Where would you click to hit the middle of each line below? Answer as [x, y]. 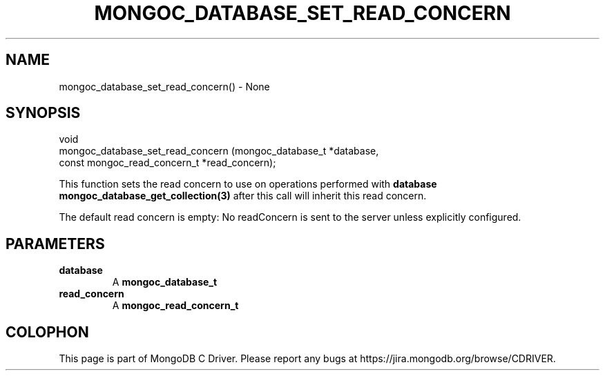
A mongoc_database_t [165, 282]
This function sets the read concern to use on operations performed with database [248, 184]
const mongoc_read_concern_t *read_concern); [167, 163]
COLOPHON [47, 332]
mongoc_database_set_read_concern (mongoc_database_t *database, [219, 151]
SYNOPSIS [43, 113]
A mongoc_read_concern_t [175, 306]
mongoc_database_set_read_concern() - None [164, 86]
